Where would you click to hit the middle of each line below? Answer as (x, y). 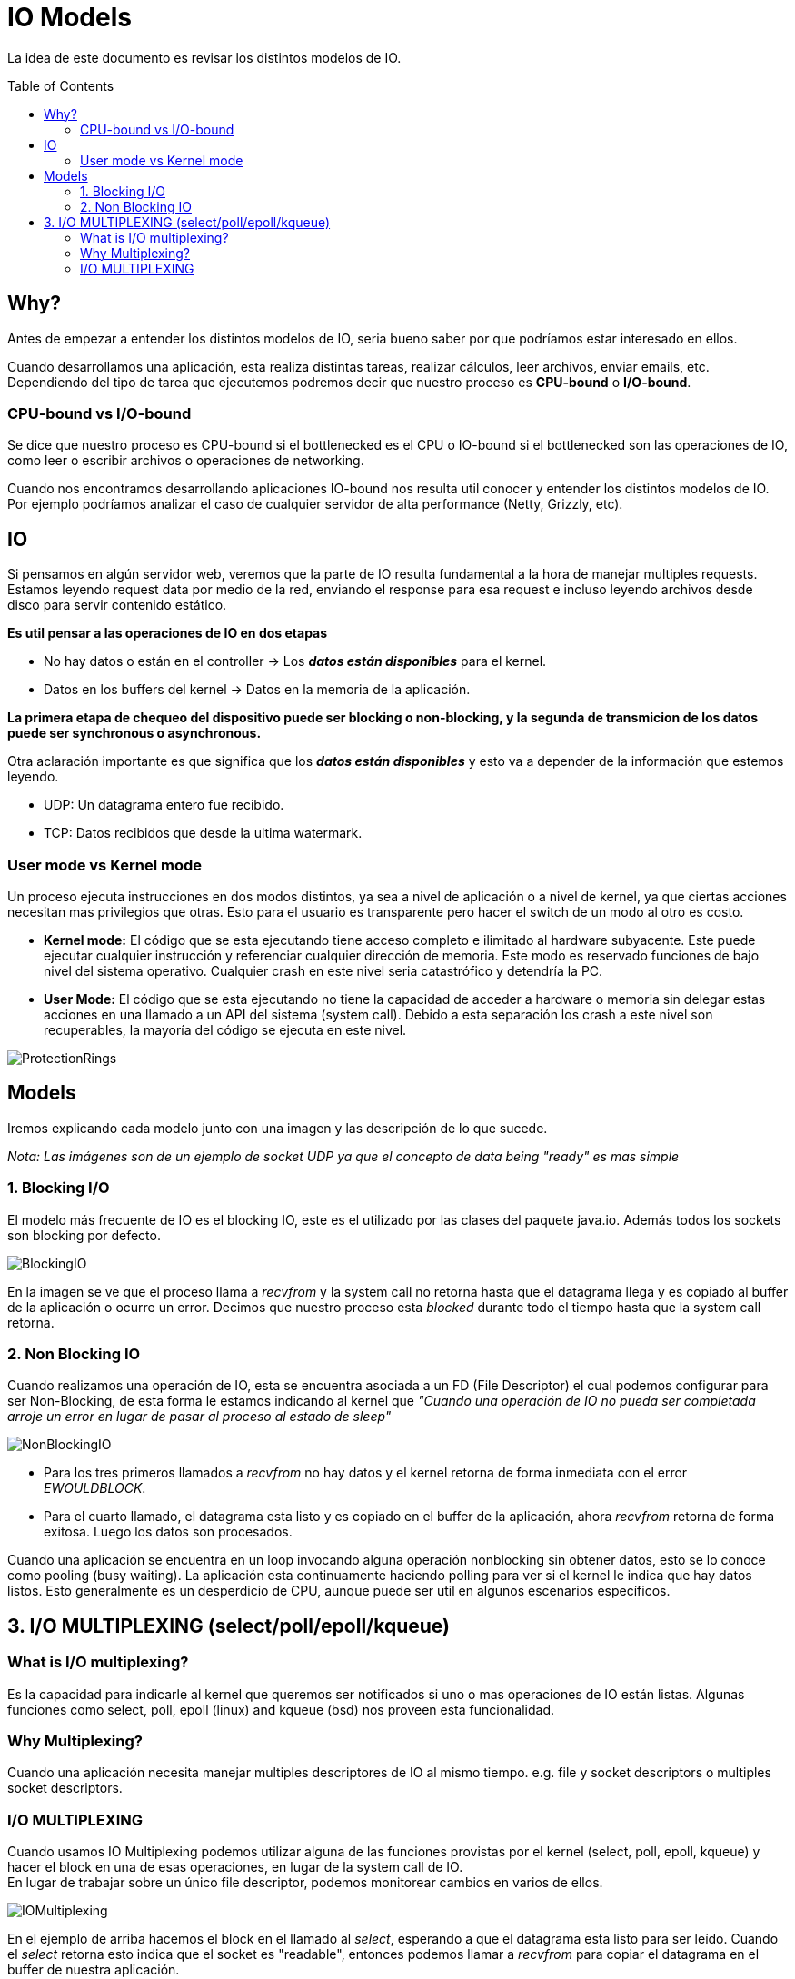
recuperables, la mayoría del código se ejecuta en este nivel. (225, 1029)
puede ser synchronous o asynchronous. (134, 733)
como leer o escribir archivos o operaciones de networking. (186, 461)
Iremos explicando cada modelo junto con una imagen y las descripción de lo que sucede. (278, 1128)
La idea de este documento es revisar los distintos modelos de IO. (204, 57)
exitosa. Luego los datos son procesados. (168, 1532)
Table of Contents (61, 85)
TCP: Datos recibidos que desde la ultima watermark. (203, 833)
